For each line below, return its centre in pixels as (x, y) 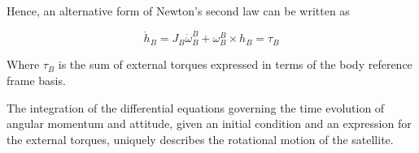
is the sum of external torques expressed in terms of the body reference (235, 64)
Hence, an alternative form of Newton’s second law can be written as (178, 11)
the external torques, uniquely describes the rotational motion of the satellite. (200, 139)
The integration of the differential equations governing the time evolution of (196, 107)
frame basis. (36, 81)
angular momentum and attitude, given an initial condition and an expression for (209, 123)
